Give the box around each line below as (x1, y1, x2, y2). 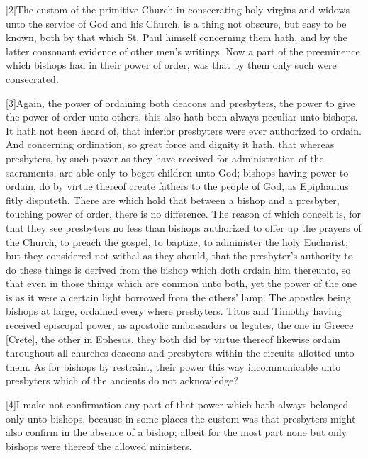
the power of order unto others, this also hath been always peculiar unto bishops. (6, 109, 358, 124)
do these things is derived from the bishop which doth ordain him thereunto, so (6, 262, 351, 277)
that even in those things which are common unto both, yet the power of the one (6, 276, 357, 291)
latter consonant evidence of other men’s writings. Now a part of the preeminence (6, 43, 360, 58)
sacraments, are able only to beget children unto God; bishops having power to (6, 164, 349, 179)
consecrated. (6, 71, 59, 86)
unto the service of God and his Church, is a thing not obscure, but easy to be (6, 16, 347, 30)
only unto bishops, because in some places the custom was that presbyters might (6, 410, 356, 425)
